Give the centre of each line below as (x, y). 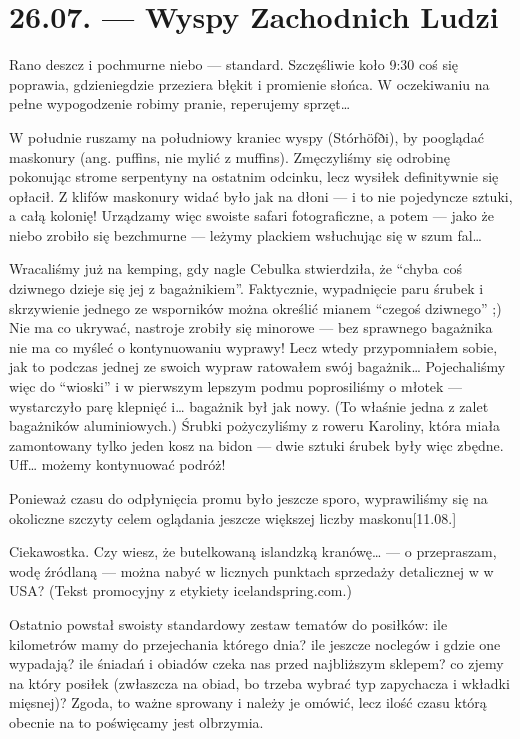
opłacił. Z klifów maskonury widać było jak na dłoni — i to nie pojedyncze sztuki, (261, 195)
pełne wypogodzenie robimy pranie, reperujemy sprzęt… (180, 103)
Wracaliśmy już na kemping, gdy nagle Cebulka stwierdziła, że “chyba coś (235, 268)
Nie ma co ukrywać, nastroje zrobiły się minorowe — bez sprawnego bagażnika (251, 327)
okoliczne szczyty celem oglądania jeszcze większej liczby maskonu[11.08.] (233, 517)
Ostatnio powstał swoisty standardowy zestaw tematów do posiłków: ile (228, 623)
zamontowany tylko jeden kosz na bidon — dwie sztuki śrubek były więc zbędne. (256, 444)
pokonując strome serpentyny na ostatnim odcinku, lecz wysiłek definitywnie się (254, 176)
